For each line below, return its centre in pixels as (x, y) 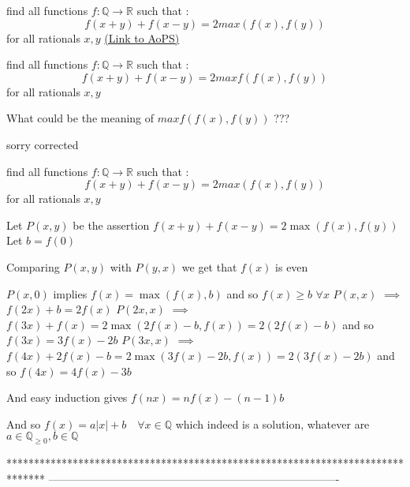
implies (70, 293)
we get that (209, 266)
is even (292, 266)
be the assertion (111, 225)
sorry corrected (43, 144)
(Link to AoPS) (142, 37)
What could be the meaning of (80, 118)
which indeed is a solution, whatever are (272, 423)
